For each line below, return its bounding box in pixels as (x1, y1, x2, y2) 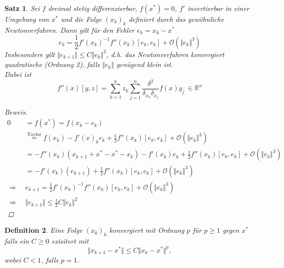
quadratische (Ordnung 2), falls (4, 59, 100, 69)
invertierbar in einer (187, 3, 250, 13)
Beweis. (4, 106, 28, 117)
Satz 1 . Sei (4, 3, 40, 13)
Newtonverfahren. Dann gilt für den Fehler (4, 24, 135, 35)
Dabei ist (4, 68, 31, 79)
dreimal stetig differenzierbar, (48, 3, 137, 13)
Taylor (27, 132, 42, 137)
